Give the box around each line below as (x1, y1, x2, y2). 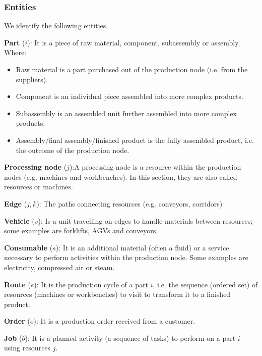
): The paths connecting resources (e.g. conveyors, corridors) (36, 198, 223, 209)
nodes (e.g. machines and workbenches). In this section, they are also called (4, 171, 237, 182)
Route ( (4, 279, 31, 289)
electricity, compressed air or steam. (4, 262, 115, 272)
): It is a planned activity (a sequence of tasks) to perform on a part (25, 332, 236, 343)
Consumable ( (4, 242, 53, 252)
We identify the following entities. (4, 20, 108, 31)
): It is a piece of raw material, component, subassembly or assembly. (27, 37, 240, 47)
